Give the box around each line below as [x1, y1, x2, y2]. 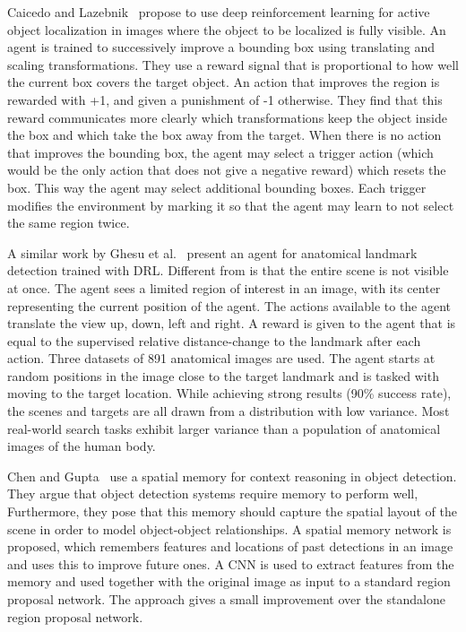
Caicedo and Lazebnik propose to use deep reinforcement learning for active [7, 3, 430, 21]
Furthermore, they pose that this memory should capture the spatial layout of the [7, 502, 457, 521]
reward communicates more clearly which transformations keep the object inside [7, 108, 447, 126]
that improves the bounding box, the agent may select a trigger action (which [7, 143, 434, 161]
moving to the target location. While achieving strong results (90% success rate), [7, 384, 452, 403]
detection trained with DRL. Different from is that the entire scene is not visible [7, 261, 449, 280]
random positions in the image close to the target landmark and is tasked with [7, 366, 439, 385]
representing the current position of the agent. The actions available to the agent [7, 296, 452, 315]
